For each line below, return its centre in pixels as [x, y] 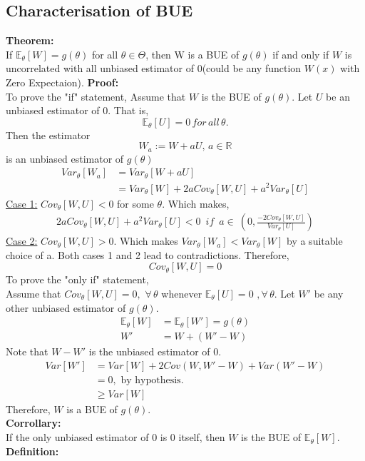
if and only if [301, 54]
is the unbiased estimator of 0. [155, 351]
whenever [182, 293]
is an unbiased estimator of [65, 158]
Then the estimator [48, 135]
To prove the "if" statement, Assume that [96, 96]
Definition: [32, 451]
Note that [27, 351]
